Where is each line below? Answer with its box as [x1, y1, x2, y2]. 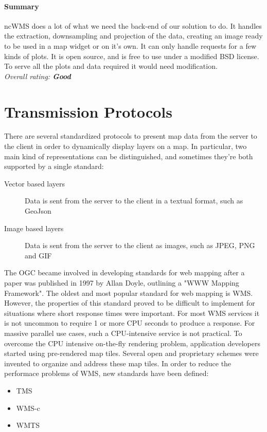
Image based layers [4, 222, 64, 233]
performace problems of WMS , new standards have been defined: [4, 368, 209, 379]
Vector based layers [4, 178, 65, 189]
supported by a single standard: [4, 161, 104, 172]
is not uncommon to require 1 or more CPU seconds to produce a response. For [4, 317, 255, 328]
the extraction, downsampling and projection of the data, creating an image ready [4, 30, 263, 41]
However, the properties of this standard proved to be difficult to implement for [4, 297, 255, 308]
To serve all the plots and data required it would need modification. [4, 61, 218, 71]
